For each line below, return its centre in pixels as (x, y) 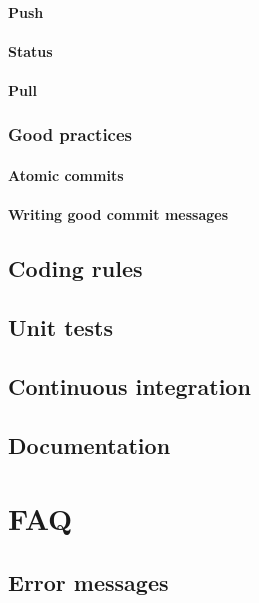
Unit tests (61, 326)
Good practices (70, 134)
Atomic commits (66, 175)
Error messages (88, 581)
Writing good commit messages (118, 214)
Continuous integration (129, 385)
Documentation (89, 444)
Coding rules (75, 268)
